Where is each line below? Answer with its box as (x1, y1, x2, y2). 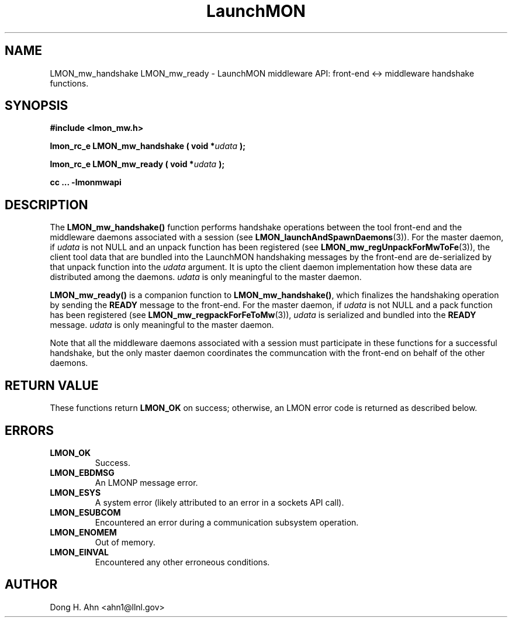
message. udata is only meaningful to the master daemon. (50, 320, 274, 330)
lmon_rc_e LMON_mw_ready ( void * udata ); (50, 159, 225, 170)
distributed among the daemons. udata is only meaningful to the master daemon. (50, 272, 362, 282)
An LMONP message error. (95, 477, 198, 488)
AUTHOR (5, 577, 58, 592)
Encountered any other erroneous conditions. (95, 557, 270, 567)
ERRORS (5, 423, 54, 438)
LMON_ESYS (50, 487, 101, 497)
